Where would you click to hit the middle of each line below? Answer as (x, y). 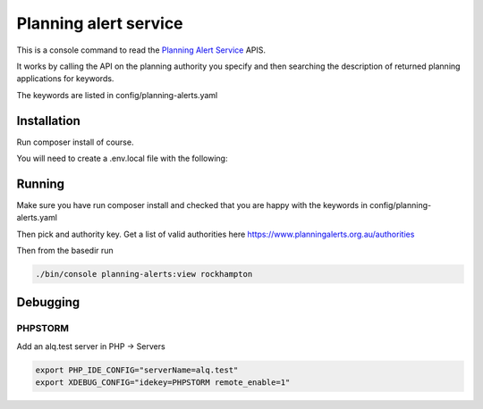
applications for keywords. (65, 79)
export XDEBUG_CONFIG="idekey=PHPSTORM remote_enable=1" (163, 383)
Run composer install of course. (75, 142)
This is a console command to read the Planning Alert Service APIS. (141, 50)
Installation (48, 121)
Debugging (48, 302)
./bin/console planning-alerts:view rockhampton (144, 274)
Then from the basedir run (65, 251)
